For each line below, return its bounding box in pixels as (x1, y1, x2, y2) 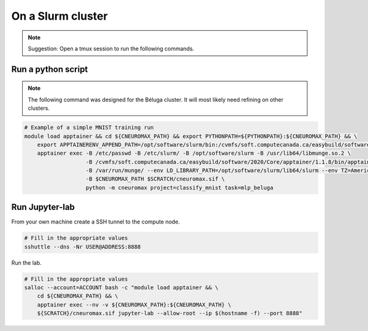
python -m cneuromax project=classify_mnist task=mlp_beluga (85, 184, 274, 191)
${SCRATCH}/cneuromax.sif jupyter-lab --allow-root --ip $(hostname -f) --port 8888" (37, 310, 303, 317)
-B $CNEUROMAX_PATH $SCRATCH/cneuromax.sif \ (85, 176, 225, 182)
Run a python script (11, 64, 88, 74)
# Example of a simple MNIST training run (24, 124, 154, 131)
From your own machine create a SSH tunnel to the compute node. (11, 218, 180, 225)
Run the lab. (11, 259, 42, 267)
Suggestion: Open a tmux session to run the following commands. (28, 45, 194, 52)
